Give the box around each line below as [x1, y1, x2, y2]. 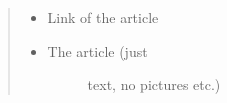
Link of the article [47, 7, 159, 27]
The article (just [47, 40, 148, 61]
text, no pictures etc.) [87, 74, 221, 95]
